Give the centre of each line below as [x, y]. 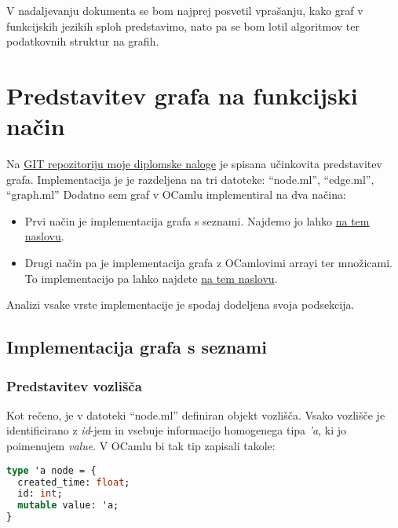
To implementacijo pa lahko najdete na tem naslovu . [151, 278]
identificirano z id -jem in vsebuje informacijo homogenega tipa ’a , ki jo [176, 430]
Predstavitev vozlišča [74, 385]
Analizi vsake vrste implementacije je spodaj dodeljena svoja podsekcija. [181, 304]
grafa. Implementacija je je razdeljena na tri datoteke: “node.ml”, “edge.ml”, [190, 179]
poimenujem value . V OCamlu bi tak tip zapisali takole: [141, 446]
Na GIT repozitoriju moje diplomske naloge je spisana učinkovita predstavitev [194, 164]
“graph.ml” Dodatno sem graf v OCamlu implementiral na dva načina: [176, 194]
